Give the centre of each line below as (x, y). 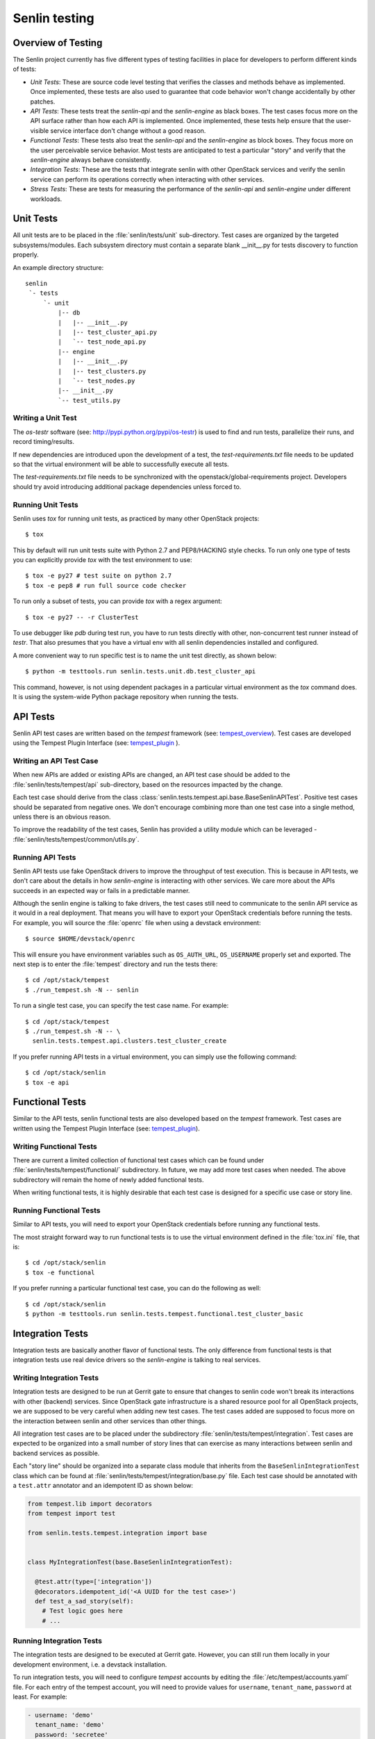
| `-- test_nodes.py (97, 380)
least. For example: (40, 1697)
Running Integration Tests (57, 1641)
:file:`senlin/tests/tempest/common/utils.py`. (76, 839)
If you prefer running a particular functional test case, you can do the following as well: (137, 1288)
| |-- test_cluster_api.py (108, 332)
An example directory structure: (58, 267)
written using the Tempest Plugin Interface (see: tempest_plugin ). (107, 1128)
